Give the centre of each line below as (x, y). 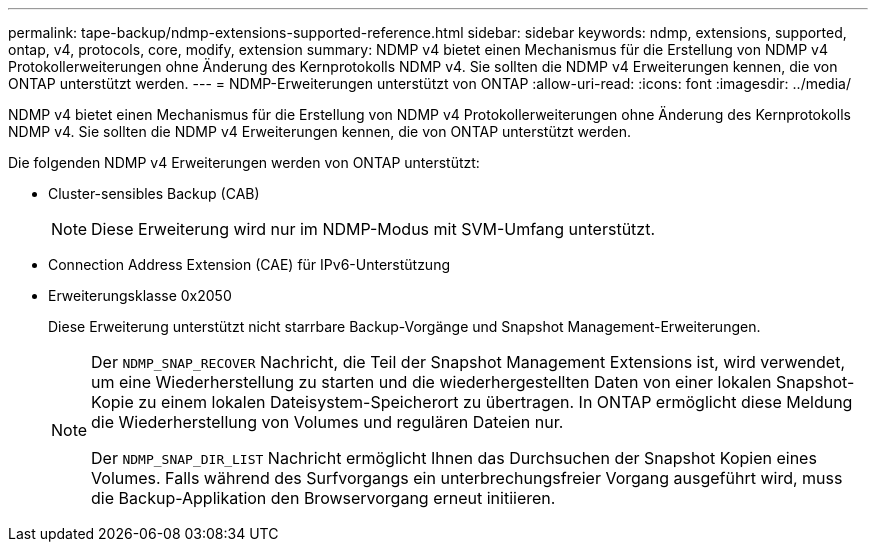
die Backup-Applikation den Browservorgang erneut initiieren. (323, 498)
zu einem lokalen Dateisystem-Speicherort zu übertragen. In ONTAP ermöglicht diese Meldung (495, 402)
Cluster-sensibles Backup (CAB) (154, 193)
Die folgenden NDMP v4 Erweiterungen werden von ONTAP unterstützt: (244, 162)
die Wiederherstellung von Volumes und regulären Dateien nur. (327, 422)
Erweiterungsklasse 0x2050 (140, 295)
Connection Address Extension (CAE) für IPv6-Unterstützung (249, 264)
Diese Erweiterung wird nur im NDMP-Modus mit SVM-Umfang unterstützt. (373, 229)
